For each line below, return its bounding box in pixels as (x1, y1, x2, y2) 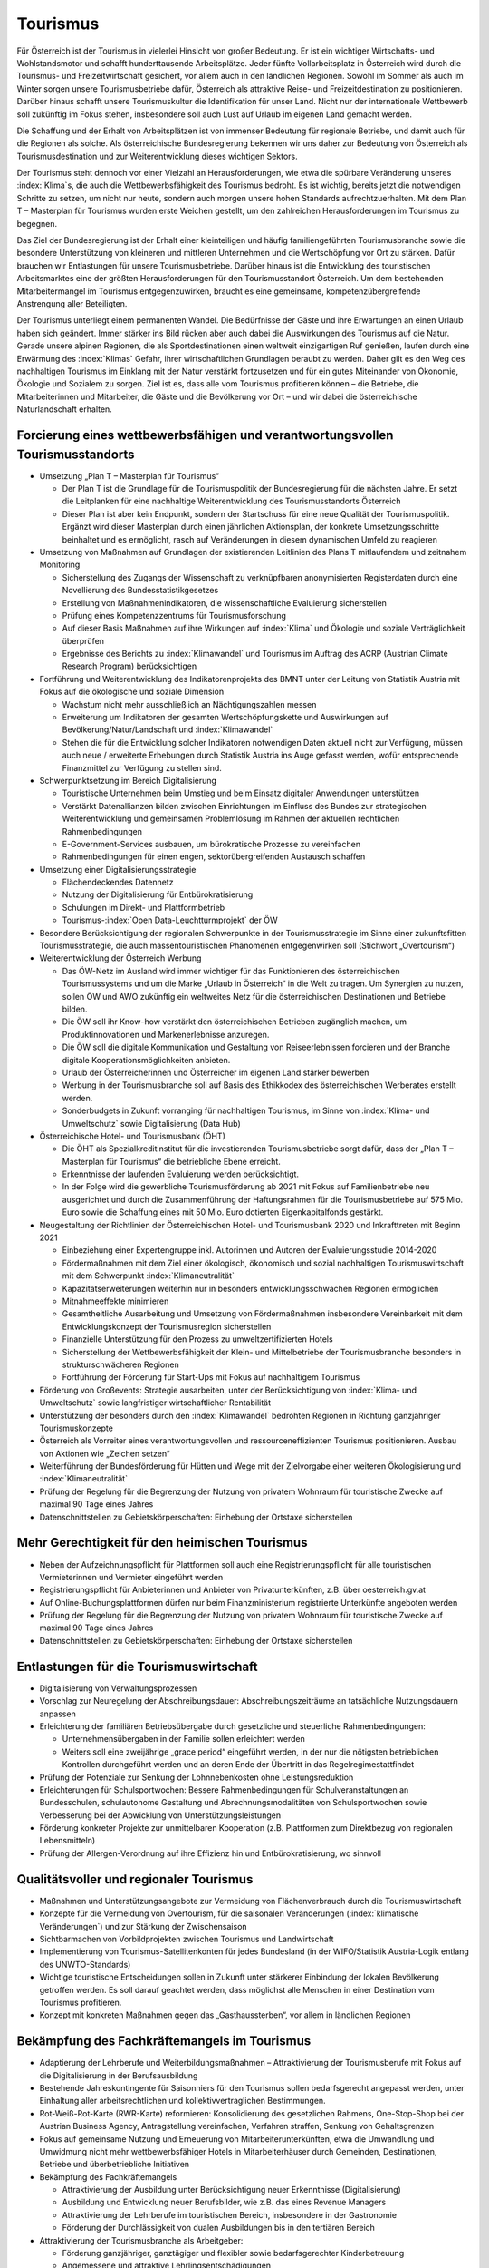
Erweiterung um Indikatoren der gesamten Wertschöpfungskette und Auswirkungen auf (62, 712, 389, 723)
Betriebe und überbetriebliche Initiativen (39, 2159, 190, 2170)
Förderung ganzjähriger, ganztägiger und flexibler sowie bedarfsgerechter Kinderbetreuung (62, 2248, 405, 2259)
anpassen (39, 1708, 76, 1719)
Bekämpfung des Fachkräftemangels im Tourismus (16, 2033, 312, 2049)
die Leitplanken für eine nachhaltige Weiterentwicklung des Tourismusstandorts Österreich (62, 495, 402, 507)
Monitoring (39, 559, 81, 571)
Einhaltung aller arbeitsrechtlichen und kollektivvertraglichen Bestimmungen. (39, 2096, 326, 2107)
